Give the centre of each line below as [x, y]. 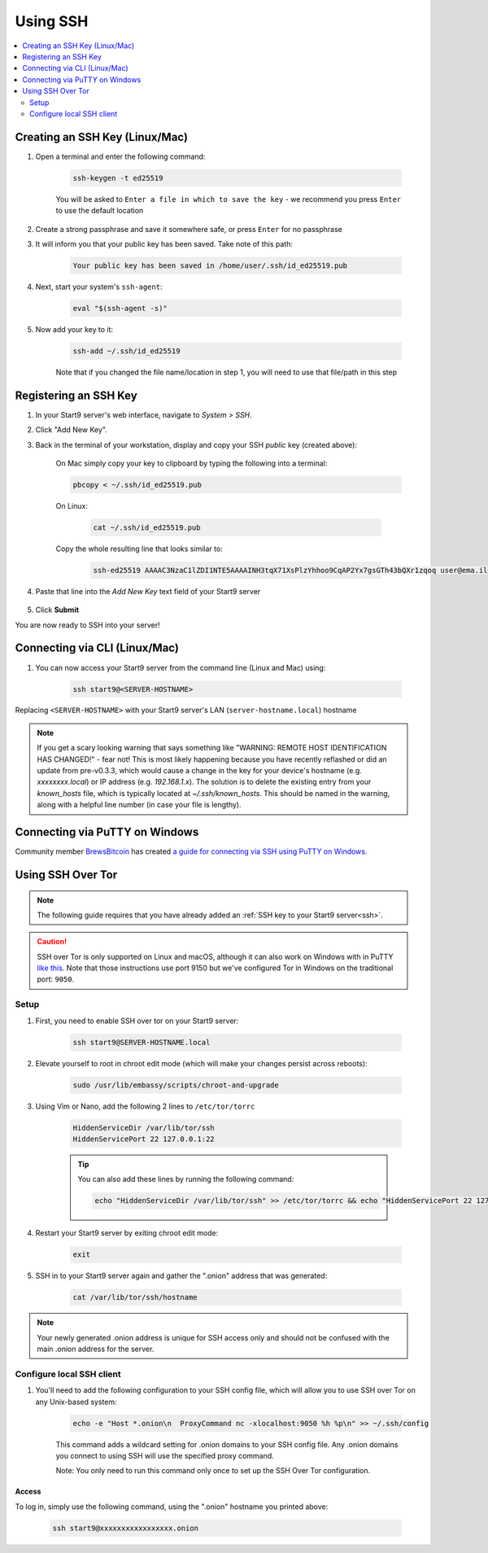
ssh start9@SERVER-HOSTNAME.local [142, 1042]
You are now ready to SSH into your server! [87, 625]
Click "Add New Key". [71, 430]
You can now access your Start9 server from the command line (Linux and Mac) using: [181, 667]
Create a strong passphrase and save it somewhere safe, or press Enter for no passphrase [189, 229]
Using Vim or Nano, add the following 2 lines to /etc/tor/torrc [145, 1106]
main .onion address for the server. [96, 1349]
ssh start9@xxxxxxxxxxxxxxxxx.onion [126, 1528]
